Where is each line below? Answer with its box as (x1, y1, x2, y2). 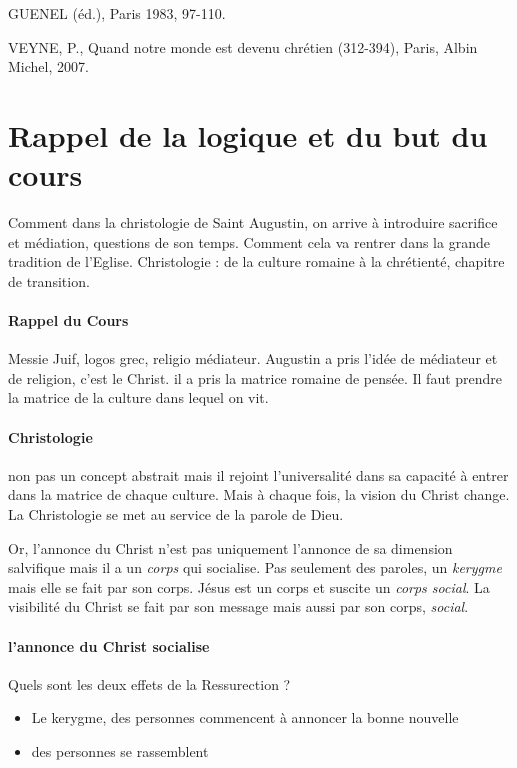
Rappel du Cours (8, 310, 129, 331)
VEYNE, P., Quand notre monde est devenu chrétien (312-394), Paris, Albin (8, 36, 478, 57)
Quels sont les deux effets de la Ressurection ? (8, 673, 291, 694)
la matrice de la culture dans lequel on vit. (8, 387, 269, 408)
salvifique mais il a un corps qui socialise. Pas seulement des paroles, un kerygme (8, 557, 502, 578)
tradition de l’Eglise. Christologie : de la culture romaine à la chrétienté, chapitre (8, 251, 505, 272)
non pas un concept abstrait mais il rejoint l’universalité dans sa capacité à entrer (8, 464, 509, 485)
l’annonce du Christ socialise (8, 635, 210, 656)
